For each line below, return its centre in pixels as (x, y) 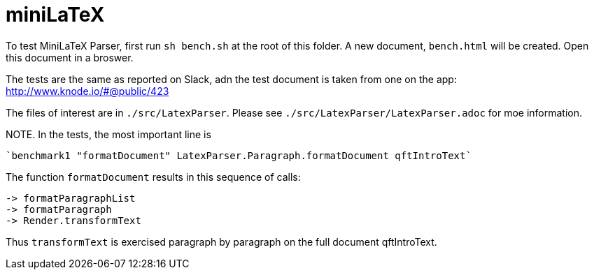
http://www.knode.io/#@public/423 (87, 91)
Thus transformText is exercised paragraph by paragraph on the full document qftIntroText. (221, 241)
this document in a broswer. (70, 57)
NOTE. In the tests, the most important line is (108, 134)
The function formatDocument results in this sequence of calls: (153, 177)
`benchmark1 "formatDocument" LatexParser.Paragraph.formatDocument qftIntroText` (239, 155)
